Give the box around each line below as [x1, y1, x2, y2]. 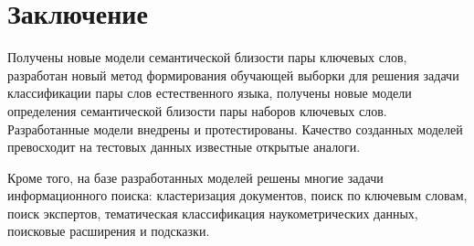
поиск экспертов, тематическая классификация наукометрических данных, [7, 203, 418, 222]
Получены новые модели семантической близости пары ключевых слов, [7, 48, 407, 67]
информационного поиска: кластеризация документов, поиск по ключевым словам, [7, 186, 468, 205]
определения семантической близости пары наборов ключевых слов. [7, 101, 387, 120]
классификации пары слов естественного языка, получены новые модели [7, 83, 412, 102]
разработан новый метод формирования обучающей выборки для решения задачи [7, 65, 459, 84]
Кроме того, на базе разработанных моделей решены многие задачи [7, 167, 384, 187]
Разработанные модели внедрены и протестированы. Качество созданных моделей [7, 119, 463, 138]
